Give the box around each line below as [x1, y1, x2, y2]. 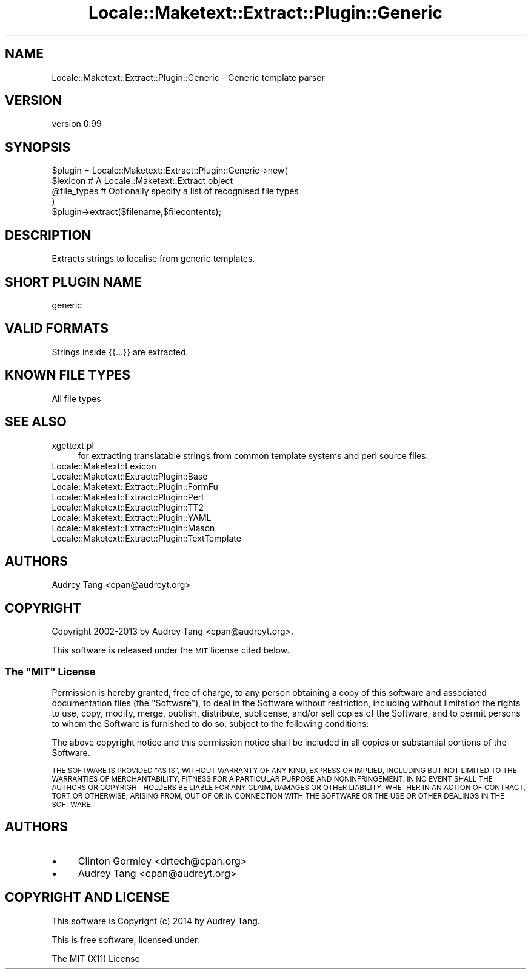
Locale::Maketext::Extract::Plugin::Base [52, 471, 208, 482]
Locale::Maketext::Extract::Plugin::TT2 [52, 502, 204, 513]
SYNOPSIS [5, 139, 71, 155]
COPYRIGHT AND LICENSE [5, 890, 170, 905]
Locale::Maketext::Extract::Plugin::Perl [52, 491, 204, 502]
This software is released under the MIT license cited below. [52, 645, 290, 656]
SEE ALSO [5, 414, 67, 430]
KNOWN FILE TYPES [5, 367, 131, 383]
